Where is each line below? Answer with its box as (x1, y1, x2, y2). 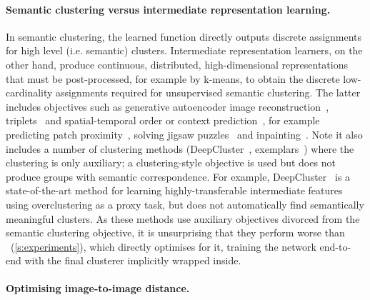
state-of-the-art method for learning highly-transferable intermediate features (6, 183, 343, 198)
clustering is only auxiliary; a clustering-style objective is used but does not (6, 155, 336, 170)
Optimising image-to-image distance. (6, 281, 190, 296)
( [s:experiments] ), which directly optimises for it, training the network (10, 239, 316, 254)
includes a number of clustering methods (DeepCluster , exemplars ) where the (6, 141, 354, 156)
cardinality (6, 85, 53, 100)
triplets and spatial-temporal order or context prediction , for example (6, 113, 320, 128)
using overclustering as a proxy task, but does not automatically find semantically (6, 196, 364, 211)
